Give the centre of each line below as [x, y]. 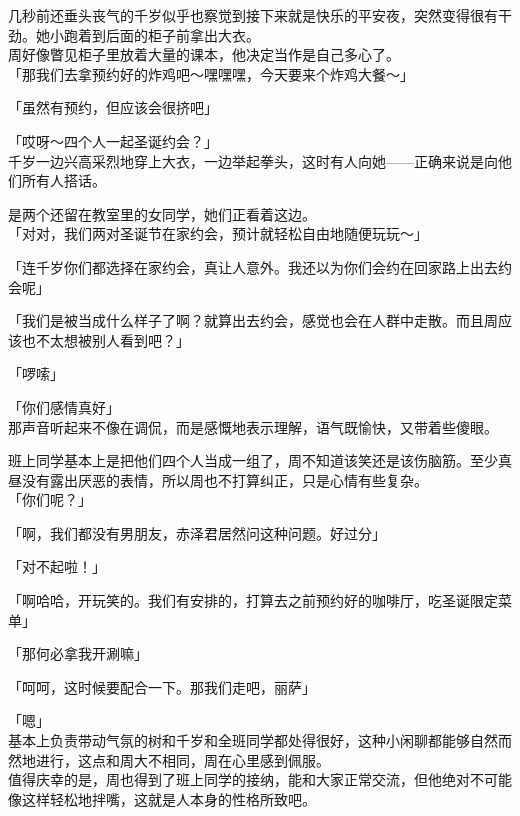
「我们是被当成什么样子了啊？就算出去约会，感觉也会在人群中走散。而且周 [253, 320]
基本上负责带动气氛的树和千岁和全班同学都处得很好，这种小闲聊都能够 [239, 740]
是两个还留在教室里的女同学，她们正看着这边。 [162, 213]
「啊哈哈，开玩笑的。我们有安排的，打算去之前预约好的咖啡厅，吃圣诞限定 [253, 600]
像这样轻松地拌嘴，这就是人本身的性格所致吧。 [162, 798]
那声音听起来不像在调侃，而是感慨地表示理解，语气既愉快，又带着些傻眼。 [253, 426]
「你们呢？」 [50, 499]
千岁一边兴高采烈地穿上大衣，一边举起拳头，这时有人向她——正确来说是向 [253, 160]
